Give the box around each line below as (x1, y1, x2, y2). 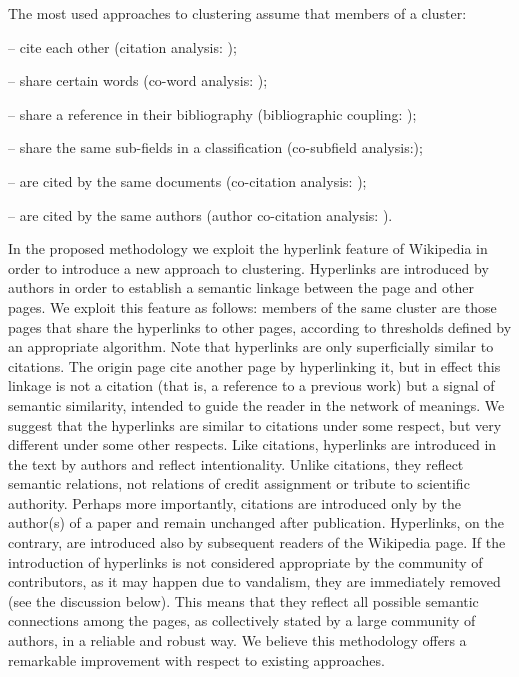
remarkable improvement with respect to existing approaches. (8, 649, 385, 670)
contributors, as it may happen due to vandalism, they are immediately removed (8, 571, 501, 592)
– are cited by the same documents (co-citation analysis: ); (8, 170, 367, 191)
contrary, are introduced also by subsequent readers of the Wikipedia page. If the (8, 532, 506, 553)
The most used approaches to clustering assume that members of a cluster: (8, 3, 467, 23)
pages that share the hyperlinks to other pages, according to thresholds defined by (8, 316, 512, 337)
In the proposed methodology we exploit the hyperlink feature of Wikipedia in (8, 238, 488, 259)
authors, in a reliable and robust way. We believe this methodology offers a (8, 630, 467, 651)
